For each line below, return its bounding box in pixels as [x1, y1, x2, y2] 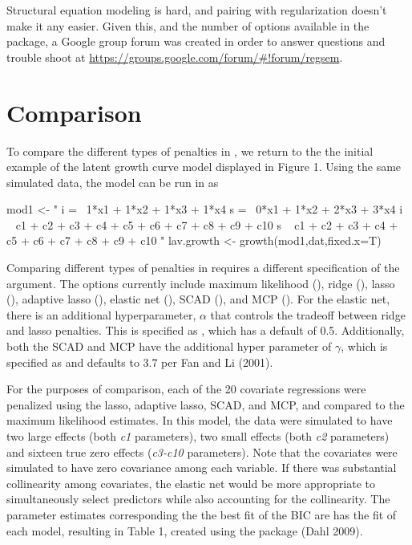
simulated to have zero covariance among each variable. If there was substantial [6, 459, 397, 476]
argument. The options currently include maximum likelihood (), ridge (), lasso [6, 275, 395, 291]
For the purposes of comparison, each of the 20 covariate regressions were [6, 380, 366, 397]
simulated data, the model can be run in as [6, 173, 219, 190]
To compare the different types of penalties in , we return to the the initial [6, 142, 374, 159]
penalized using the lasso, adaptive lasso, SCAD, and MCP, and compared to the [6, 396, 405, 413]
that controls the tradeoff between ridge [210, 306, 406, 323]
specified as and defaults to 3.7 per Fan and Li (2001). [6, 353, 273, 370]
